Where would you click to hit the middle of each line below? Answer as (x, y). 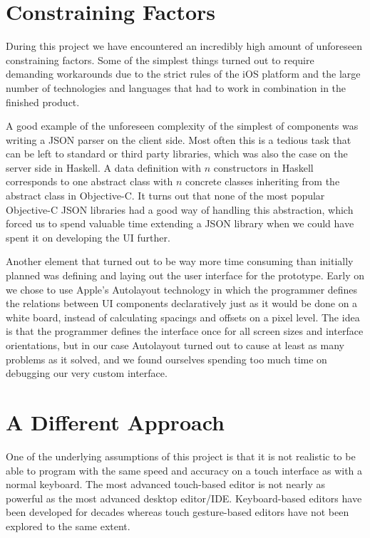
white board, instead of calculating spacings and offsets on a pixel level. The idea (183, 317)
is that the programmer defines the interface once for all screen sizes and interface (185, 331)
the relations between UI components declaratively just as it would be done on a (182, 303)
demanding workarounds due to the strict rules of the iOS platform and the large (183, 74)
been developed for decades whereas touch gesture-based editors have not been (178, 512)
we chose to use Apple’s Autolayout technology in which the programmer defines (182, 289)
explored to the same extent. (68, 526)
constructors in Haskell (263, 167)
